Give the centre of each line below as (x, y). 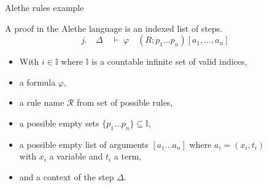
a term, (128, 156)
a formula (37, 82)
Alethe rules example (44, 7)
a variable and (76, 156)
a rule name (42, 102)
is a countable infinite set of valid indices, (169, 61)
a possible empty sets (59, 123)
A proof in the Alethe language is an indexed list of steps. (114, 28)
